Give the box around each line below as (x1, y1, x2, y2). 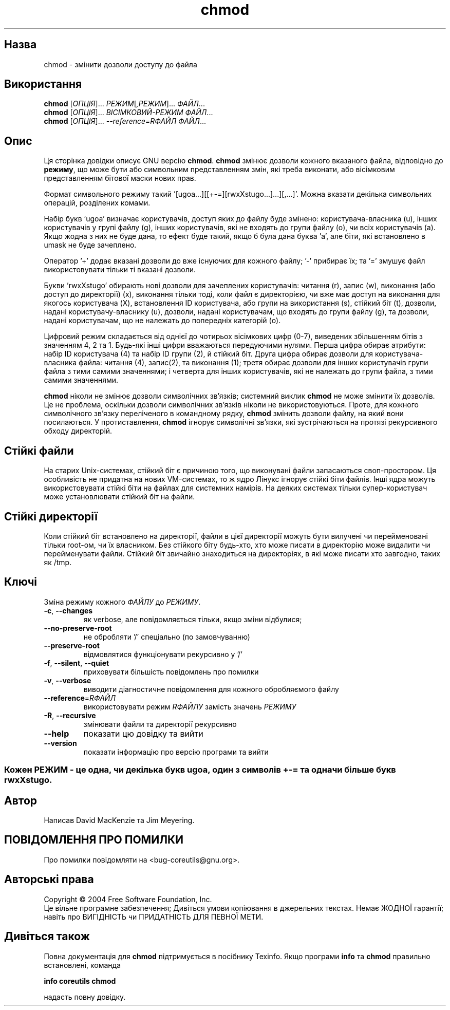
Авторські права (4, 873, 94, 886)
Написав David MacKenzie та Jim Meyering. (44, 816, 195, 825)
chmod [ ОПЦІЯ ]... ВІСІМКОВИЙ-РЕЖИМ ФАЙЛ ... (44, 108, 213, 117)
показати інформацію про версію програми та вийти (83, 747, 269, 756)
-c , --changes (44, 606, 93, 615)
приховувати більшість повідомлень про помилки (83, 667, 259, 676)
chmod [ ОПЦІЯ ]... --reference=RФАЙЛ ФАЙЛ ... (44, 117, 206, 126)
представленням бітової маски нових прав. (44, 174, 196, 183)
